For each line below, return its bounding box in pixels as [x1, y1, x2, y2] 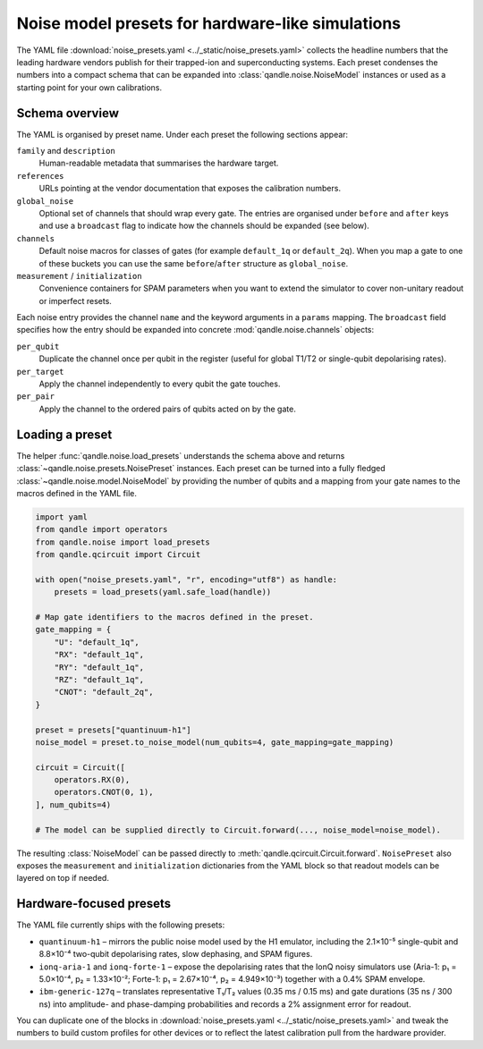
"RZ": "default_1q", [54, 674, 145, 684]
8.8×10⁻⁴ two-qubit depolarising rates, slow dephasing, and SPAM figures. [38, 949, 313, 960]
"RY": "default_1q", [54, 662, 145, 673]
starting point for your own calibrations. [16, 81, 163, 93]
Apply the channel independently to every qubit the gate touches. [38, 378, 281, 389]
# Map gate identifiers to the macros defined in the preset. [35, 613, 314, 622]
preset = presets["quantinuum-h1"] [35, 724, 191, 735]
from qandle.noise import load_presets [35, 537, 210, 547]
